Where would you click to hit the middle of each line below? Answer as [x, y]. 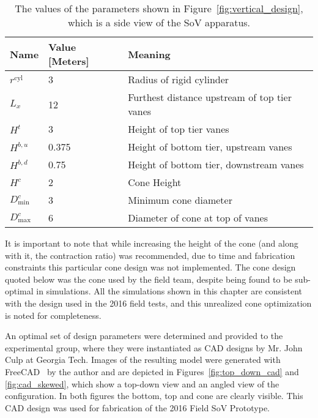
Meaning [149, 54]
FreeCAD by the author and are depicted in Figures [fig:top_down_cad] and [152, 371]
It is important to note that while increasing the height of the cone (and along [152, 243]
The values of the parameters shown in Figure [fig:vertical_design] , [159, 8]
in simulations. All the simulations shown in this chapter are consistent [169, 291]
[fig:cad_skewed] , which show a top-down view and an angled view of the [142, 383]
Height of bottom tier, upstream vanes [210, 147]
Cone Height [155, 182]
